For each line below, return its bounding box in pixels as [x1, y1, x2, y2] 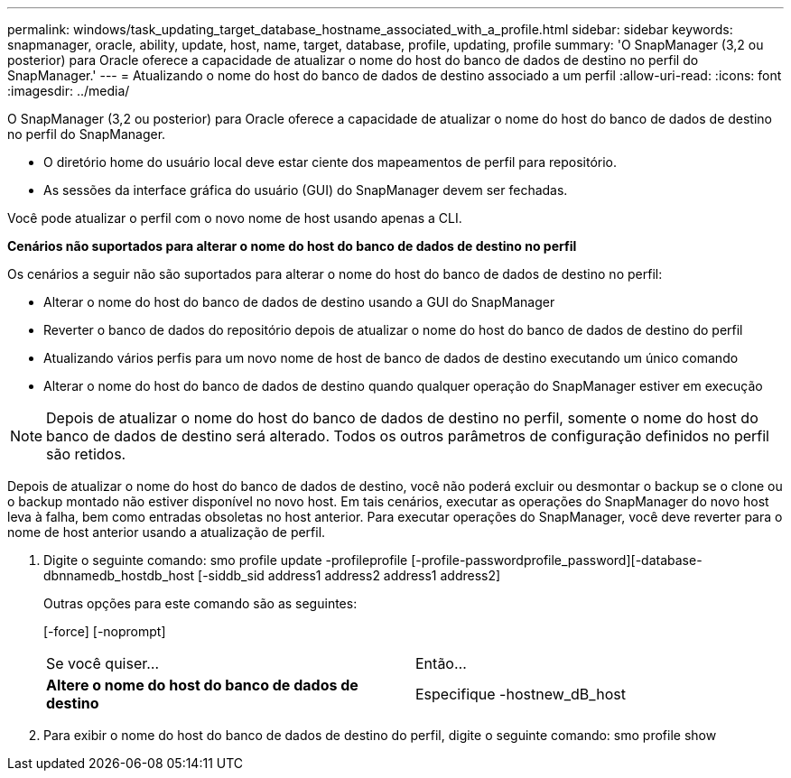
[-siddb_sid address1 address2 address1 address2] [198, 568, 501, 583]
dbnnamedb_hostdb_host [43, 568, 195, 583]
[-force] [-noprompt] [43, 624, 166, 639]
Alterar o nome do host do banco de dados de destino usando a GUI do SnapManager [43, 294, 555, 310]
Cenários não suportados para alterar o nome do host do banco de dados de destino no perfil [7, 238, 577, 254]
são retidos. [46, 445, 126, 463]
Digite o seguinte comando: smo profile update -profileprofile [43, 552, 408, 568]
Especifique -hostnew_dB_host [415, 685, 626, 703]
